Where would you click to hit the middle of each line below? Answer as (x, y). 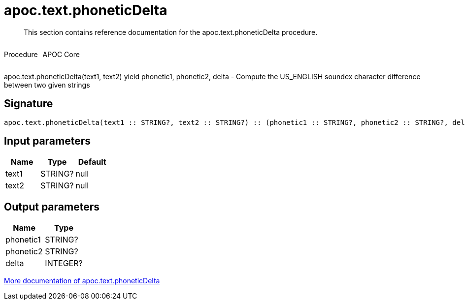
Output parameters (52, 207)
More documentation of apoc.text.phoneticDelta (82, 281)
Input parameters (48, 141)
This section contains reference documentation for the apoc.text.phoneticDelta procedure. (171, 32)
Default (92, 162)
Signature (29, 104)
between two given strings (47, 85)
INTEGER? (64, 263)
